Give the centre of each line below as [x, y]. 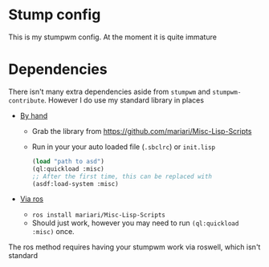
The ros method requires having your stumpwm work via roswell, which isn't [134, 247]
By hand [34, 115]
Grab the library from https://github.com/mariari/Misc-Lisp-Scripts [142, 131]
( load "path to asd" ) [68, 161]
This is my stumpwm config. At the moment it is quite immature [112, 37]
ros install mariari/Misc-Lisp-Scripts [99, 215]
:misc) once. [53, 232]
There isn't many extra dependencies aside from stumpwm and [110, 91]
